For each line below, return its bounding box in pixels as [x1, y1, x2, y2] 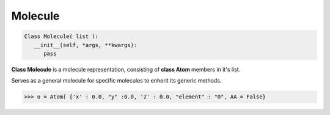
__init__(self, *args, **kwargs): [34, 42, 137, 48]
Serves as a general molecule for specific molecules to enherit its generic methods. [11, 77, 222, 84]
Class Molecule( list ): [24, 33, 99, 40]
